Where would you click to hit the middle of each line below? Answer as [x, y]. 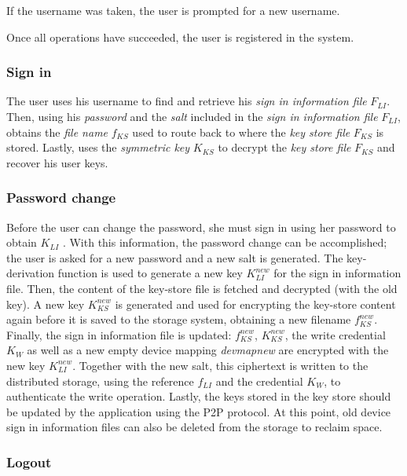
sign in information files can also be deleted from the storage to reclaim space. [194, 427]
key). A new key [46, 304]
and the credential [259, 381]
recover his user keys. [57, 162]
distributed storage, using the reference [100, 381]
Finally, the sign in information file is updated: [119, 334]
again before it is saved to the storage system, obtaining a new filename [179, 319]
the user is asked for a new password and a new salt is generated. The [175, 257]
